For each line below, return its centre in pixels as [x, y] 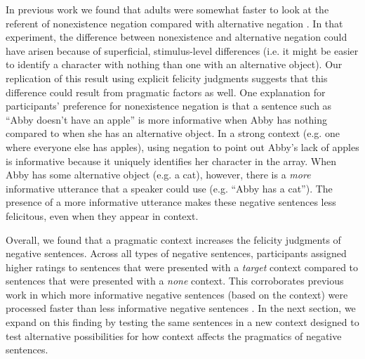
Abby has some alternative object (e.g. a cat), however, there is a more [158, 175]
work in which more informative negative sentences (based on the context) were [177, 294]
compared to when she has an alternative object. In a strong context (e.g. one [173, 133]
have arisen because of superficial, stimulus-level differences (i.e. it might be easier [182, 50]
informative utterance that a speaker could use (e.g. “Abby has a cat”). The [169, 188]
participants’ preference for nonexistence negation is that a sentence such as [169, 106]
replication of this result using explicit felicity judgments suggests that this [167, 78]
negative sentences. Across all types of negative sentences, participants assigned [176, 253]
